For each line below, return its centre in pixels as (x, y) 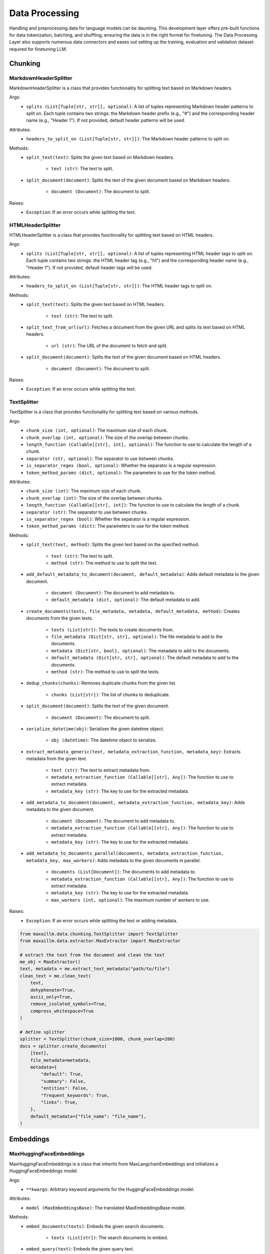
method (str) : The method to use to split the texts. (105, 672)
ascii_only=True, (51, 997)
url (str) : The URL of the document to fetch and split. (109, 346)
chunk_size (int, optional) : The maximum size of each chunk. (97, 430)
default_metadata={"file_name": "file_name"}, (88, 1116)
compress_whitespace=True (62, 1011)
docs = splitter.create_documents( (63, 1046)
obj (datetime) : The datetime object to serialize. (104, 740)
